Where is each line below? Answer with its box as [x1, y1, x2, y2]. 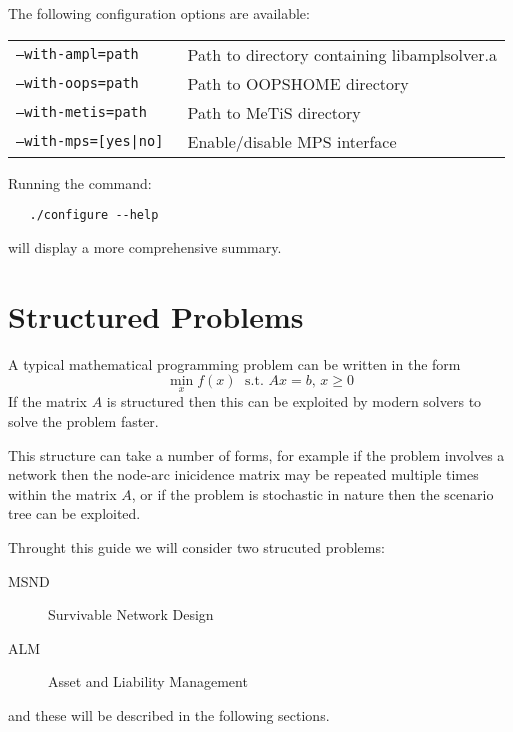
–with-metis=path [16, 104, 147, 121]
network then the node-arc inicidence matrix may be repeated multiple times [8, 464, 479, 485]
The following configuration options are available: [8, 3, 310, 23]
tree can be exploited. [8, 503, 141, 524]
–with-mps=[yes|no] [16, 133, 164, 150]
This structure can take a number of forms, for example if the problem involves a [8, 444, 505, 465]
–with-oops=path [16, 75, 139, 92]
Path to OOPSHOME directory [187, 71, 409, 95]
